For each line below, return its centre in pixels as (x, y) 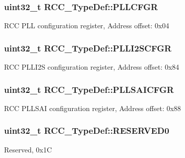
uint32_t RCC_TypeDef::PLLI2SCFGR (88, 48)
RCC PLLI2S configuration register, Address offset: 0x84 (92, 67)
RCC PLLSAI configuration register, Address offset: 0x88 (92, 108)
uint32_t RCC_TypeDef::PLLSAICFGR (89, 89)
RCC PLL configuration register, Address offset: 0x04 (87, 25)
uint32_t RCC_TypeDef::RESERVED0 (87, 130)
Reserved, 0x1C (28, 149)
